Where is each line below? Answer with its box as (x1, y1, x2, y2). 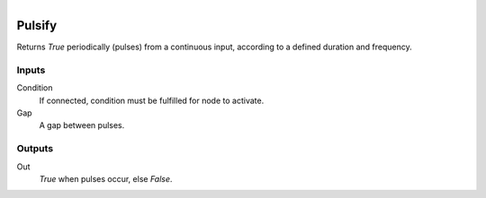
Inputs (16, 64, 46, 76)
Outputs (16, 142, 54, 155)
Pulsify (16, 18, 58, 33)
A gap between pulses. (39, 120, 125, 131)
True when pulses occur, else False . (39, 173, 173, 184)
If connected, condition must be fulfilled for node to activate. (39, 95, 265, 106)
